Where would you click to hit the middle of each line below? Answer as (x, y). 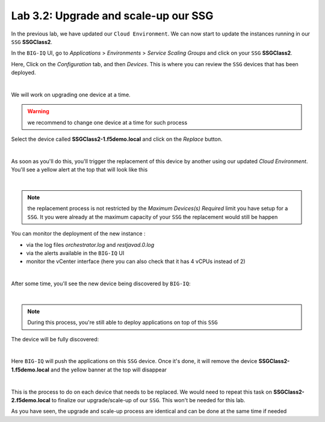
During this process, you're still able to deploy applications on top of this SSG (122, 323)
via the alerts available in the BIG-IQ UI (75, 253)
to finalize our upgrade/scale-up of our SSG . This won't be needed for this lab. (148, 400)
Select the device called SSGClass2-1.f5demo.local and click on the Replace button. (117, 139)
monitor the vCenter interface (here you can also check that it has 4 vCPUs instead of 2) (136, 261)
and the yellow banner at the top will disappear (109, 370)
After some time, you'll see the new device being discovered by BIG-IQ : (101, 284)
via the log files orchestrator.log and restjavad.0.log (90, 244)
